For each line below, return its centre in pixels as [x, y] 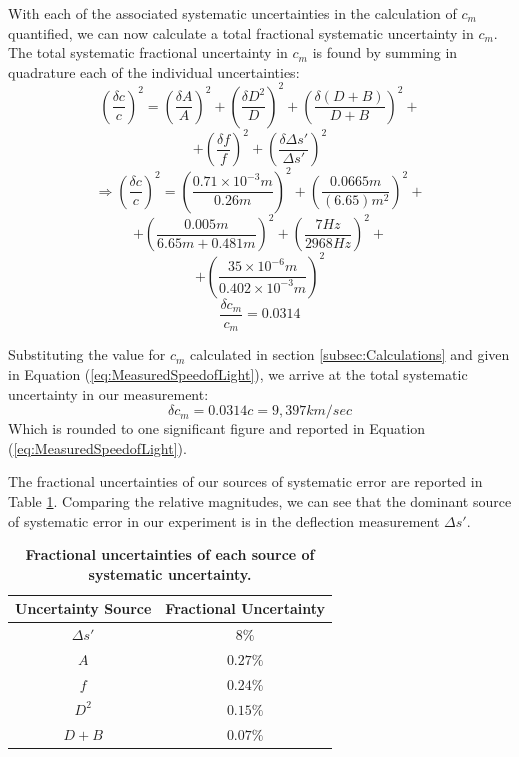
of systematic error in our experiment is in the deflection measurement [224, 520]
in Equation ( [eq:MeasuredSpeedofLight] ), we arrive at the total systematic [238, 373]
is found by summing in [385, 52]
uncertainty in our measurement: [108, 393]
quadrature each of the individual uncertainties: [154, 71]
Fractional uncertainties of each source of [170, 554]
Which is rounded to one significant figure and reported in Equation [217, 428]
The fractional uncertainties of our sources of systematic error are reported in [245, 481]
